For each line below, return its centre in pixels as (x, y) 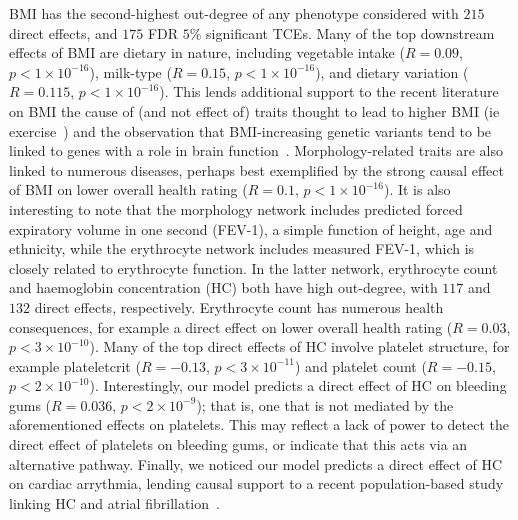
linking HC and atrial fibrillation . (114, 502)
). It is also (417, 189)
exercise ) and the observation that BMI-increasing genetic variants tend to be (250, 130)
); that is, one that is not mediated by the (325, 404)
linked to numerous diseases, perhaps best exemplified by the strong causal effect (256, 169)
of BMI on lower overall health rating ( (128, 189)
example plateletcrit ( (75, 365)
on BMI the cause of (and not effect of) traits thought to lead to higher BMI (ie (254, 110)
